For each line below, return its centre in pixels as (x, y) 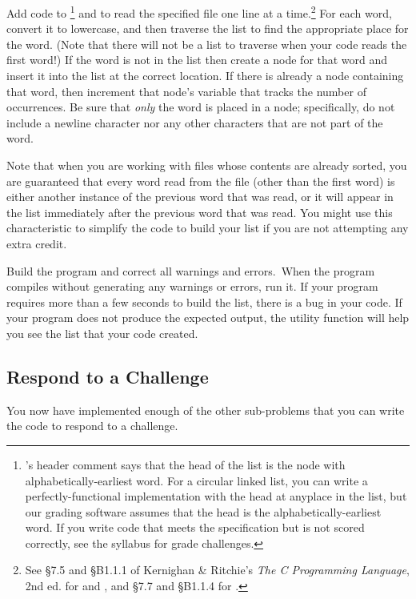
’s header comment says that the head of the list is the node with (185, 464)
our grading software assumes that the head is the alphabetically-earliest (203, 511)
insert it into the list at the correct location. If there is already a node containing (205, 76)
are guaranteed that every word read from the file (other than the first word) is (201, 181)
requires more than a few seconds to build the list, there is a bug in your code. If (204, 302)
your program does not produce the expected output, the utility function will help (208, 318)
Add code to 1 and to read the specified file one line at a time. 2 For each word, (199, 12)
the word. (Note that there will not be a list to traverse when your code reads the (207, 44)
